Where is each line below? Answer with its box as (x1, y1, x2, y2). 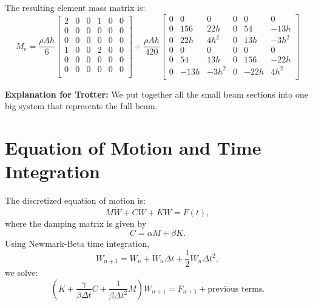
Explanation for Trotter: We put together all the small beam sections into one (5, 87, 308, 100)
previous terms (207, 284, 263, 293)
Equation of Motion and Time (5, 135, 261, 160)
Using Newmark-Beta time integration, (5, 236, 149, 249)
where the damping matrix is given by (5, 217, 147, 230)
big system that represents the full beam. (5, 99, 158, 112)
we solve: (5, 266, 38, 279)
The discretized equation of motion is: (5, 194, 146, 207)
